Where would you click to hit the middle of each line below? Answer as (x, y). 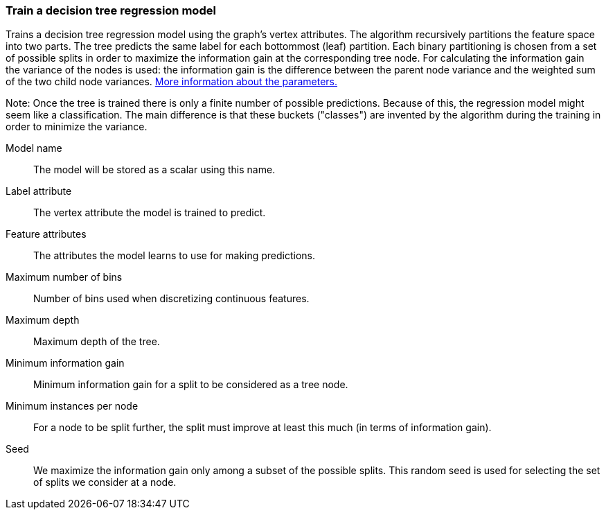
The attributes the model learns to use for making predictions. (175, 256)
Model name (34, 148)
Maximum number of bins (64, 277)
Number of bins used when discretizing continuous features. (171, 299)
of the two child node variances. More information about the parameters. (172, 82)
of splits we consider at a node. (105, 482)
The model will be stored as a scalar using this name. (154, 170)
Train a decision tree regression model (111, 10)
